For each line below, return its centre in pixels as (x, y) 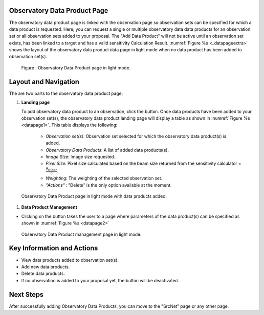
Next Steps (26, 294)
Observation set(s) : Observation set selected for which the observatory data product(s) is (136, 136)
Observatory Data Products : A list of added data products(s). (107, 150)
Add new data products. (45, 267)
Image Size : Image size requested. (80, 157)
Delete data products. (43, 273)
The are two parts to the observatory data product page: (66, 93)
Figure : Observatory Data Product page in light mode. (76, 67)
